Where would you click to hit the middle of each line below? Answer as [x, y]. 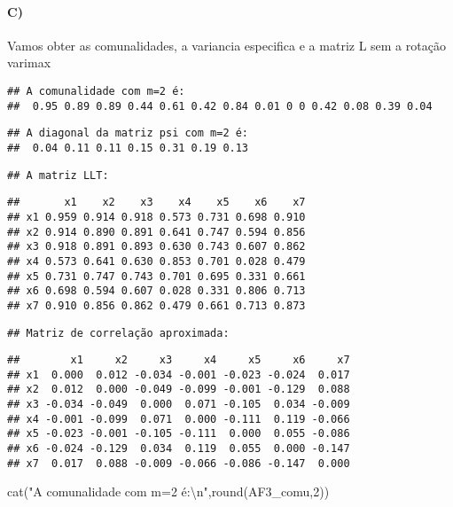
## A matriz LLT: [58, 175]
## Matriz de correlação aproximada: [118, 333]
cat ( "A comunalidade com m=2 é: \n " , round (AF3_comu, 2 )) [168, 491]
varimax [29, 62]
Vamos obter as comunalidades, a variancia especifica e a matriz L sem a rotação [226, 45]
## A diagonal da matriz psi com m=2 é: [128, 133]
